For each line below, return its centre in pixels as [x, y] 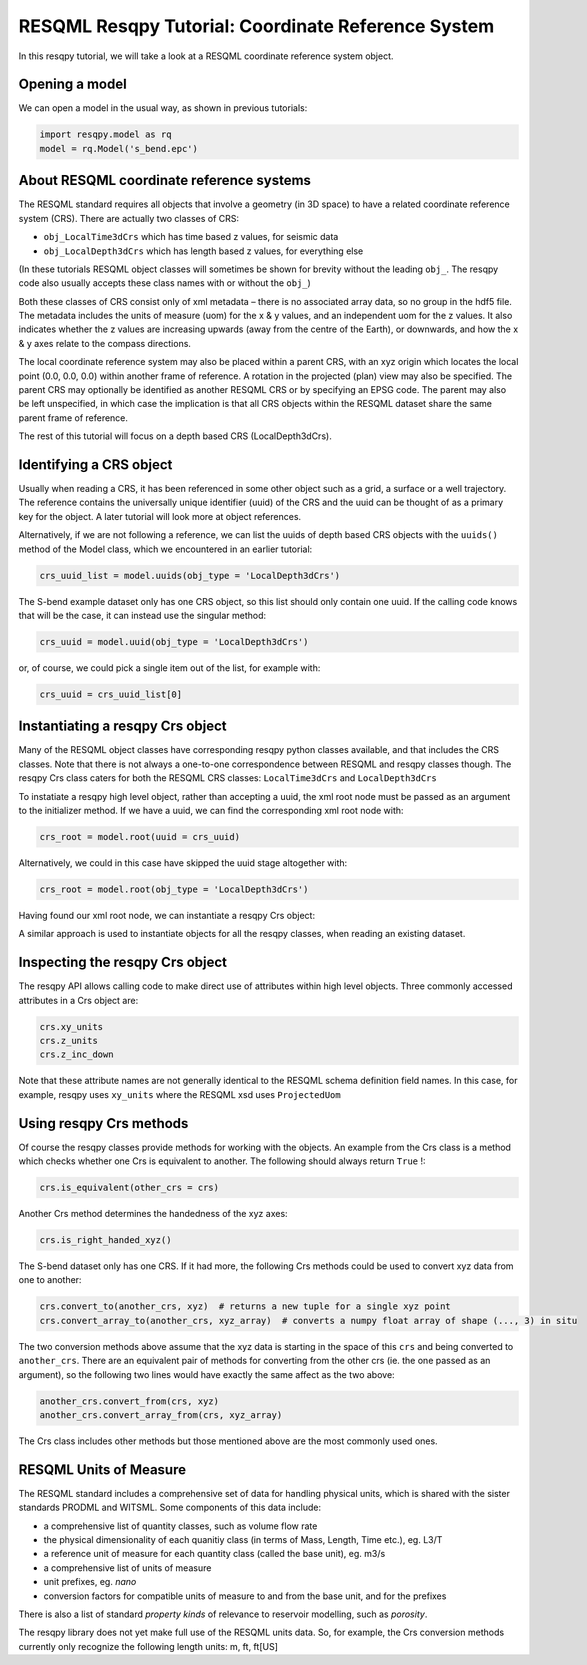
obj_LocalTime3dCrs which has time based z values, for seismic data [191, 237]
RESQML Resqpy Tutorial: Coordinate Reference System [256, 26]
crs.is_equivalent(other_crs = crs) [129, 1188]
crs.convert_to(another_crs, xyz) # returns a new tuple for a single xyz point [245, 1306]
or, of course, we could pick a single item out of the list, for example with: [169, 667]
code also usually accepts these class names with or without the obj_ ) [165, 283]
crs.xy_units [71, 1026]
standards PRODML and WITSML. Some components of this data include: [170, 1507]
